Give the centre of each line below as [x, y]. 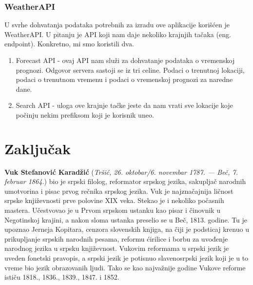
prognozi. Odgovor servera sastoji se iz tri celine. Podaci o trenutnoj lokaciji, [130, 70]
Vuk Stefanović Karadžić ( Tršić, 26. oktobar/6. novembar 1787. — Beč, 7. [121, 172]
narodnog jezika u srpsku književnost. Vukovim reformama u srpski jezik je [117, 248]
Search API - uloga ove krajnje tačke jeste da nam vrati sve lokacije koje [124, 105]
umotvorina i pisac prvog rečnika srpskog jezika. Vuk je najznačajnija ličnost [119, 191]
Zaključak [38, 148]
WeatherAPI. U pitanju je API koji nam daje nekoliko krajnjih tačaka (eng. [118, 34]
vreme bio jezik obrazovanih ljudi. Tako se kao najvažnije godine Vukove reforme [125, 267]
